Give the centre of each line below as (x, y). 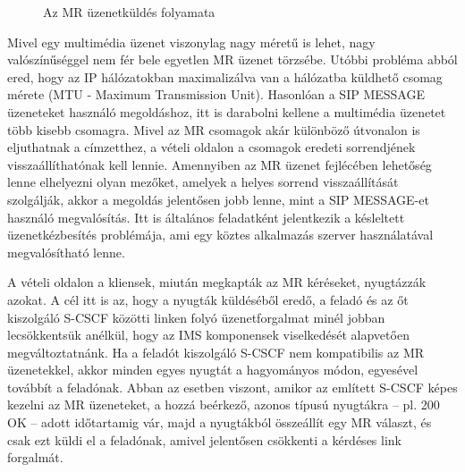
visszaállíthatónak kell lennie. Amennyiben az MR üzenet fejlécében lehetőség (220, 164)
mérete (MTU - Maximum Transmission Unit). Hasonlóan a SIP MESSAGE (216, 94)
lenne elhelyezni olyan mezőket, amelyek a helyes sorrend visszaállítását (203, 182)
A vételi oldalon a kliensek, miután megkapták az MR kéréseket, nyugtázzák (217, 282)
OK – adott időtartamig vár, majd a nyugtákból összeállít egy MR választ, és (220, 422)
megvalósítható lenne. (66, 252)
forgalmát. (35, 457)
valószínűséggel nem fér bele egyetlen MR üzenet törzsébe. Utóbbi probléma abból (232, 59)
